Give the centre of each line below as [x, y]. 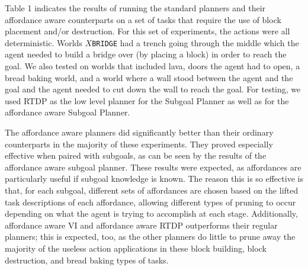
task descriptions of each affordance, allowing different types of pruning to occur [150, 202]
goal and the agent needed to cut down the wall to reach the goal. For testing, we [153, 89]
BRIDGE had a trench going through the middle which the [195, 42]
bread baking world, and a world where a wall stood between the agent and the [149, 77]
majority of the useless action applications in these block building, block [136, 248]
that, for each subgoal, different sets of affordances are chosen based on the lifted [152, 190]
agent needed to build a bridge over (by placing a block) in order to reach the [146, 54]
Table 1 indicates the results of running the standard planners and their [135, 8]
